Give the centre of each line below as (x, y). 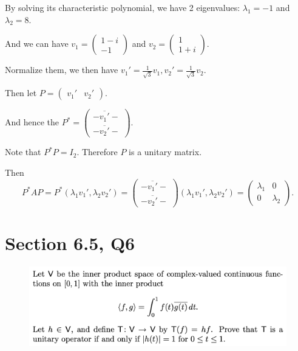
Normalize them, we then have (62, 70)
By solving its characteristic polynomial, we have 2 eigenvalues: (123, 7)
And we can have (37, 43)
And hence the (32, 122)
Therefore (100, 152)
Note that (23, 152)
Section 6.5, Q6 (70, 243)
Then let (21, 92)
